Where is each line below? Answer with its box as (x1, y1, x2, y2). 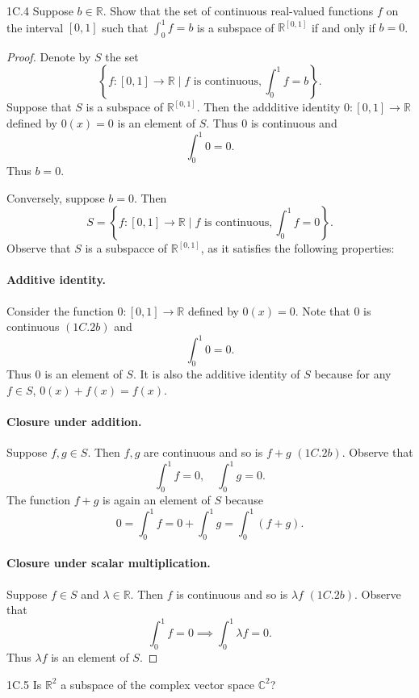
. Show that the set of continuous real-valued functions (103, 2, 374, 19)
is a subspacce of (85, 240, 168, 257)
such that (102, 19, 149, 36)
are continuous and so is (143, 444, 263, 461)
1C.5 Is (6, 675, 42, 692)
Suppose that (6, 98, 72, 115)
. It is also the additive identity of (132, 366, 300, 382)
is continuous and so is (176, 585, 288, 602)
